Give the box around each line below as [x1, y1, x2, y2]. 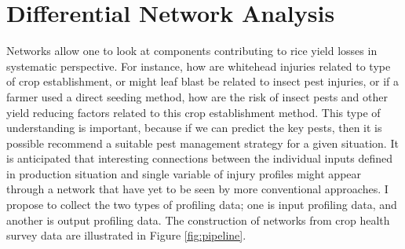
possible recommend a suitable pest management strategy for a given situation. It [6, 134, 399, 151]
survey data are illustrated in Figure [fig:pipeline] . [6, 227, 246, 244]
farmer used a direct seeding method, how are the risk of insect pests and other [6, 88, 388, 104]
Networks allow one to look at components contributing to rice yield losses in [6, 42, 378, 59]
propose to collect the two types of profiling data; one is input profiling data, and [6, 196, 397, 213]
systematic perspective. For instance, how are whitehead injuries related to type [6, 57, 391, 74]
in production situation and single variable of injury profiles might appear [6, 165, 362, 181]
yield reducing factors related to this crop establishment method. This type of [6, 104, 381, 120]
